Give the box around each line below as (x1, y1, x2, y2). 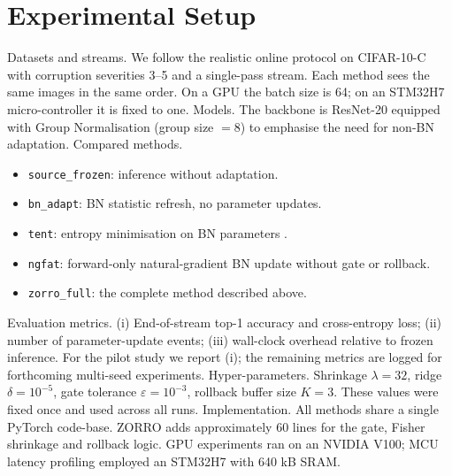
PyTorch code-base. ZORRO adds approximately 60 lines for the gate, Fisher (7, 417, 425, 435)
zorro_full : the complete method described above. (27, 283, 307, 302)
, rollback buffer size (187, 382, 296, 401)
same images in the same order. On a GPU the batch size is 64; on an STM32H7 (7, 82, 445, 101)
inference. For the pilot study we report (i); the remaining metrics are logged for (7, 348, 442, 366)
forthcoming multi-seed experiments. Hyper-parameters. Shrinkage (7, 365, 367, 383)
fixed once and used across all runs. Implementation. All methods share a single (7, 399, 439, 418)
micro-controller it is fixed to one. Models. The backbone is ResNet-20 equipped (7, 99, 441, 118)
